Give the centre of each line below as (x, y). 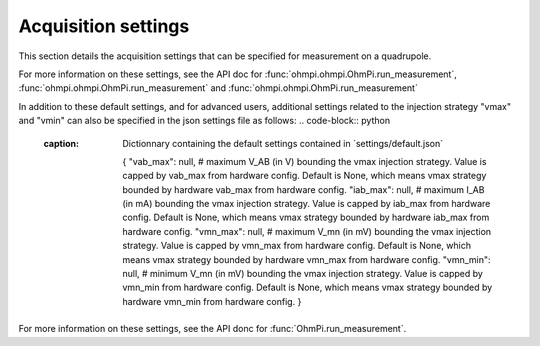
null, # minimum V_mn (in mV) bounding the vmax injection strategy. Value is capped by (303, 274)
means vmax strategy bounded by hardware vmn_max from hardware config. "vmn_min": (306, 259)
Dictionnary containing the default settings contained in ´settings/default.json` (283, 143)
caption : (61, 143)
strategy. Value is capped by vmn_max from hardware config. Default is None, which (297, 246)
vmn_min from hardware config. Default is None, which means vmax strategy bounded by (307, 287)
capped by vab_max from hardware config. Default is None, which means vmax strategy (304, 176)
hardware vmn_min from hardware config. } (212, 301)
